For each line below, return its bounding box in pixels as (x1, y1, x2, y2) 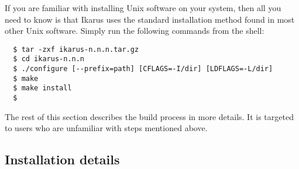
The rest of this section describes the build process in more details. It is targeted (5, 110, 294, 122)
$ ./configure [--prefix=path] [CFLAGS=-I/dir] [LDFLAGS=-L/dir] (13, 65, 273, 73)
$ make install (13, 84, 72, 93)
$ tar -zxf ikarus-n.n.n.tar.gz (13, 45, 139, 54)
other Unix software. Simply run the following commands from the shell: (5, 24, 264, 37)
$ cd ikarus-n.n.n (13, 55, 85, 64)
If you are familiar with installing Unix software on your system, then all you (5, 2, 281, 13)
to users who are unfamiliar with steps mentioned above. (5, 122, 208, 134)
